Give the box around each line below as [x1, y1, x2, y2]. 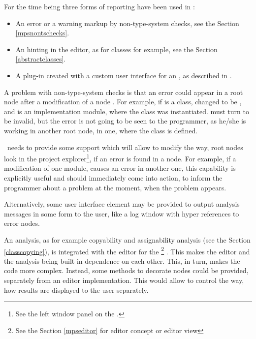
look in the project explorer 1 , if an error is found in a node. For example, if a [4, 152, 236, 163]
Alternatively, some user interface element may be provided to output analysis [4, 199, 240, 209]
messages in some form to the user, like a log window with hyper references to [4, 208, 239, 218]
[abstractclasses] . [15, 54, 66, 64]
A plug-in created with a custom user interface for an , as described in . [15, 70, 232, 80]
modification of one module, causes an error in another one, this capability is [4, 163, 236, 173]
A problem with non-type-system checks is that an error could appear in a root [4, 87, 243, 97]
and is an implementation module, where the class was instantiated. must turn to [4, 106, 249, 116]
